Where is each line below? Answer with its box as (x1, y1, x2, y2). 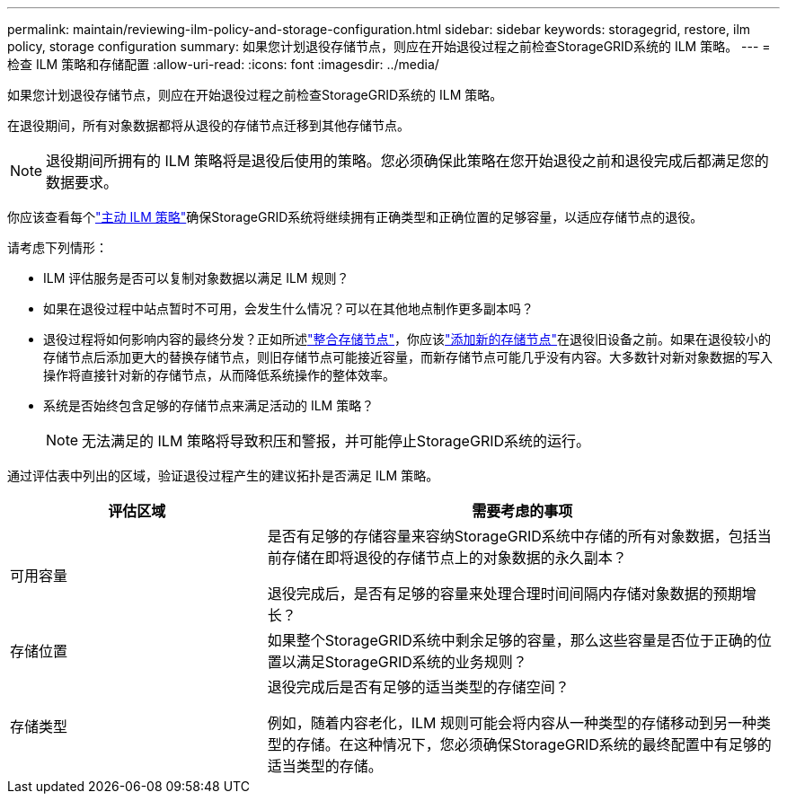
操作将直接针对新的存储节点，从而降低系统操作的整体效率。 (43, 367, 395, 383)
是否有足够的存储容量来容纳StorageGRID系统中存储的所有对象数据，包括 (267, 527, 757, 545)
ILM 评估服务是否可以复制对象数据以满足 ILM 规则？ (43, 270, 349, 286)
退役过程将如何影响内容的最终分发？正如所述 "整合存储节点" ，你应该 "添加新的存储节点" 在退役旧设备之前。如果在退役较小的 (43, 331, 772, 347)
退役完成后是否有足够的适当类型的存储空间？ (267, 678, 570, 696)
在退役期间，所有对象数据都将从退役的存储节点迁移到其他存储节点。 (7, 118, 410, 133)
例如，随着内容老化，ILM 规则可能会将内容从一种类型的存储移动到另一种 (267, 714, 756, 732)
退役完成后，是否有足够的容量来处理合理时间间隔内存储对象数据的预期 (267, 585, 742, 603)
